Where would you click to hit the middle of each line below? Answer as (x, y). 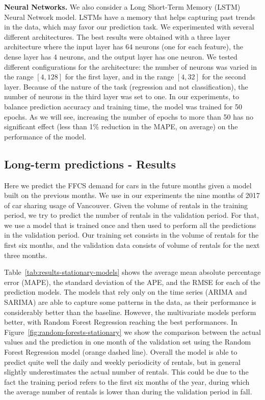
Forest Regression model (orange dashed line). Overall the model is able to (121, 352)
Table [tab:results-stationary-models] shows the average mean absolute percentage (132, 272)
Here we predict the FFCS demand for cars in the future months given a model (128, 185)
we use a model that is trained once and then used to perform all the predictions (130, 225)
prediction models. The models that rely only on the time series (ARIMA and (126, 292)
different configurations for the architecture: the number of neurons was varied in (131, 66)
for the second (224, 77)
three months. (26, 255)
